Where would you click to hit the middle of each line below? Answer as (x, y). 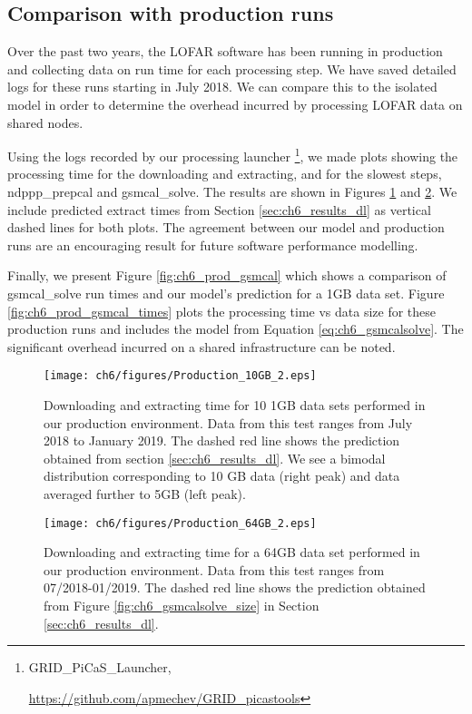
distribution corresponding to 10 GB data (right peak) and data (222, 476)
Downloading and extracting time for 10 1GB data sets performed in (235, 405)
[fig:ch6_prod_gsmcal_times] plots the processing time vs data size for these (222, 311)
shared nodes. (45, 122)
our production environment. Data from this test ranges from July (228, 422)
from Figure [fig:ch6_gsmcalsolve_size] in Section (182, 606)
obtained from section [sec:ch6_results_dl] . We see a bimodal (215, 458)
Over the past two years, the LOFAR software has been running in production (225, 51)
